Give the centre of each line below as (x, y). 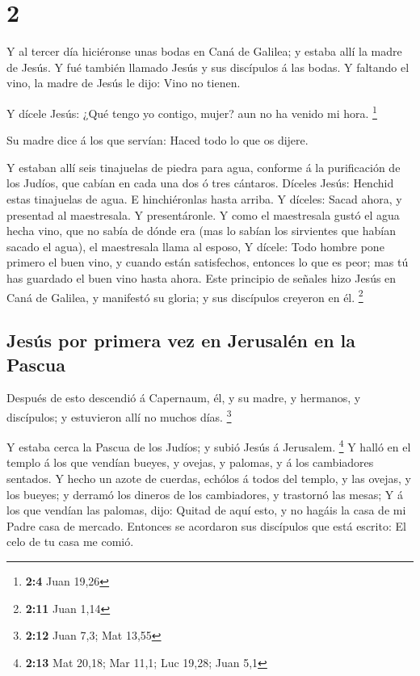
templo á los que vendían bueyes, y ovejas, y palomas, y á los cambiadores (190, 462)
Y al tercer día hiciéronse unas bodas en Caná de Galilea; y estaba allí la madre (204, 51)
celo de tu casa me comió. (70, 542)
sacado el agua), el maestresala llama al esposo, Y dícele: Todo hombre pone (195, 246)
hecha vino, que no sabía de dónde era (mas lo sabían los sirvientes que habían (201, 231)
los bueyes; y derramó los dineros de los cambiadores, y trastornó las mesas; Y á (205, 494)
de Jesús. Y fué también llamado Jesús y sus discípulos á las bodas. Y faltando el (208, 67)
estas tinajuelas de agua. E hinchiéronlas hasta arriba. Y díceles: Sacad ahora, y (204, 198)
